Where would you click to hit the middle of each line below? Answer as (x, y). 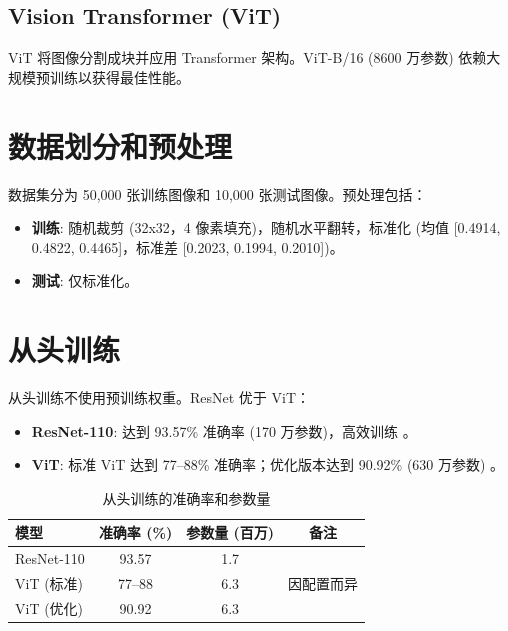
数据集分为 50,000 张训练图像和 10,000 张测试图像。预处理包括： (217, 193)
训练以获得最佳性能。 (119, 76)
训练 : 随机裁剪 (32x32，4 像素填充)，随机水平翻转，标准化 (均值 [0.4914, (266, 227)
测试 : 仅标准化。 (85, 280)
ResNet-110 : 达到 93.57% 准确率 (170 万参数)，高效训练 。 (224, 430)
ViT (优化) (49, 607)
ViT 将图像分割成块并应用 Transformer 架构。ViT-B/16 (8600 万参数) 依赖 (247, 57)
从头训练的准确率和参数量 (186, 497)
